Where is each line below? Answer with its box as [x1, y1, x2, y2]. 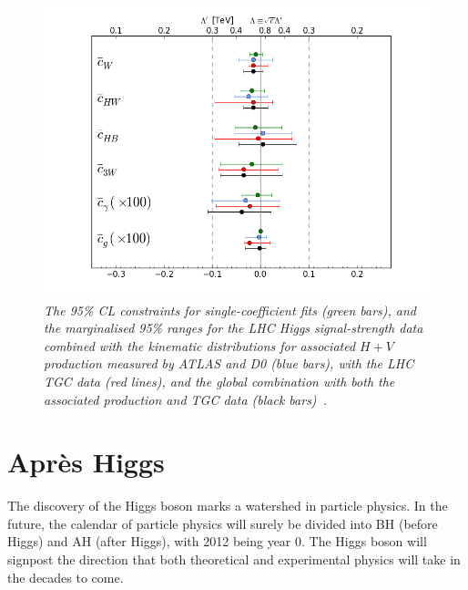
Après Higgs [7, 443, 165, 481]
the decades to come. [7, 567, 124, 586]
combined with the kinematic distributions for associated [44, 336, 356, 355]
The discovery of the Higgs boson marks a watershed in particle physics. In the [7, 496, 448, 515]
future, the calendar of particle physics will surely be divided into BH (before [7, 513, 438, 533]
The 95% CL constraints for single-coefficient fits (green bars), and [44, 300, 417, 319]
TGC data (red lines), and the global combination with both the [44, 371, 395, 390]
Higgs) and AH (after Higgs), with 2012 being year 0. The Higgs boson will [7, 532, 427, 551]
